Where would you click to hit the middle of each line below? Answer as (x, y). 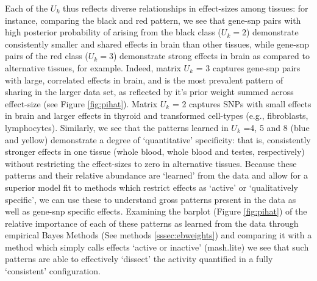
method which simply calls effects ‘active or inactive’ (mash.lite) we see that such (157, 247)
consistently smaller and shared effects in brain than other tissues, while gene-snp (157, 44)
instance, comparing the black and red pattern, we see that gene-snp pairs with (153, 20)
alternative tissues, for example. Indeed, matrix (93, 67)
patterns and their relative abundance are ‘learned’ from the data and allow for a (156, 175)
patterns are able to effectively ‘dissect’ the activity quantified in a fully (139, 259)
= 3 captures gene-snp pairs (248, 67)
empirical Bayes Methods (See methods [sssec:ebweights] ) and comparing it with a (158, 235)
